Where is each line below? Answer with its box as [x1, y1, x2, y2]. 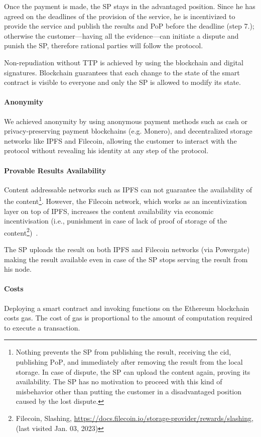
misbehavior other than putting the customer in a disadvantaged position [16, 386, 242, 396]
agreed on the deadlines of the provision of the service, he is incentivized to [4, 11, 235, 21]
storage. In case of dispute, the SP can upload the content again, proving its [16, 366, 250, 377]
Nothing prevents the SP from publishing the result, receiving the [16, 347, 218, 357]
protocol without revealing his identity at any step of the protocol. [4, 145, 209, 156]
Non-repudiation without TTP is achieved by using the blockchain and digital [4, 57, 243, 67]
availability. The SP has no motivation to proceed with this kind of [16, 376, 222, 387]
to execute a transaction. [4, 322, 80, 333]
